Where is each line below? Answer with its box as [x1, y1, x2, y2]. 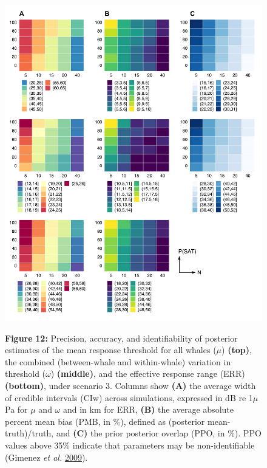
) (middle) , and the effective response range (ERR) [50, 367, 245, 380]
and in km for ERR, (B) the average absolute [63, 403, 234, 416]
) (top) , [221, 343, 252, 356]
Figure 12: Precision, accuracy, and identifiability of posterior [5, 331, 238, 344]
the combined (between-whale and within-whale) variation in [5, 355, 231, 368]
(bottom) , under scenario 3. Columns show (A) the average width [5, 379, 256, 391]
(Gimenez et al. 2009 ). [5, 450, 88, 463]
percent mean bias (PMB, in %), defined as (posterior [5, 415, 205, 427]
